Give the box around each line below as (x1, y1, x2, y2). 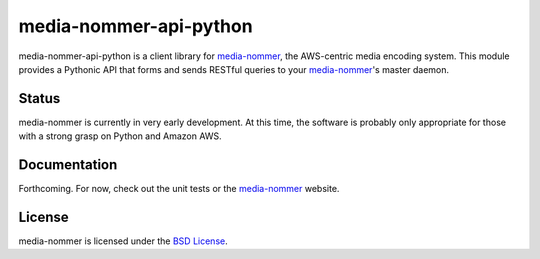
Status (18, 90, 61, 107)
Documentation (18, 156, 118, 174)
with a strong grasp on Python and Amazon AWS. (18, 130, 222, 142)
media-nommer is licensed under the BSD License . (18, 235, 229, 247)
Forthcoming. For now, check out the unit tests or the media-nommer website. (18, 183, 340, 195)
